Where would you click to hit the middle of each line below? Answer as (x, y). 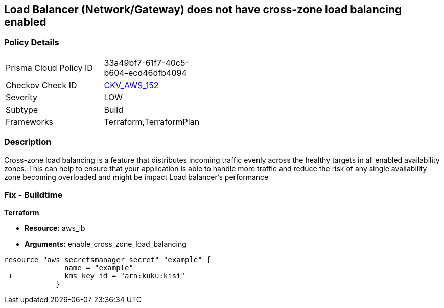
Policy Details (32, 43)
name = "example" (99, 268)
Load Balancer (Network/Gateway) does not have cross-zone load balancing (203, 9)
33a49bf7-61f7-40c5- (146, 62)
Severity (21, 97)
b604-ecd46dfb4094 (145, 73)
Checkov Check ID (41, 85)
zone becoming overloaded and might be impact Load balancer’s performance (136, 177)
